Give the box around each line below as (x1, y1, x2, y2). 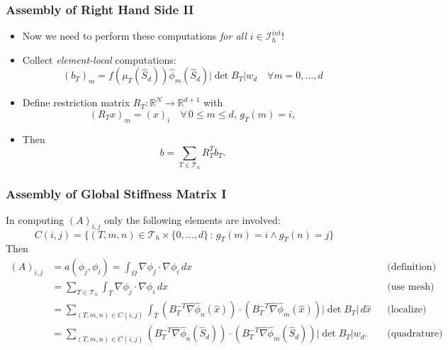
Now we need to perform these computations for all (22, 28, 247, 43)
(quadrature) (387, 329, 443, 339)
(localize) (387, 305, 427, 315)
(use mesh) (387, 282, 435, 293)
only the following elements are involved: (103, 212, 281, 227)
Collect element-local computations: (22, 52, 177, 67)
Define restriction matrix (22, 95, 130, 110)
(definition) (387, 262, 437, 273)
